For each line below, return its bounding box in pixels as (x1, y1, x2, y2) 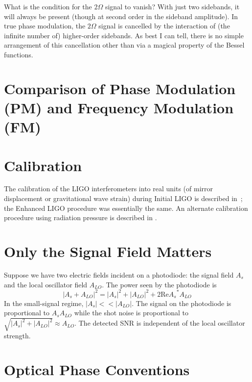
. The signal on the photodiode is (132, 298, 231, 308)
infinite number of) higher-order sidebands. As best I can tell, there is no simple (4, 30, 244, 40)
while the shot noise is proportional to (74, 307, 188, 318)
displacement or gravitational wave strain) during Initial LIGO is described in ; (4, 193, 243, 204)
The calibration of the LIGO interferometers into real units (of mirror (4, 183, 213, 194)
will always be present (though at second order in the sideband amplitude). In (4, 11, 238, 21)
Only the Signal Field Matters (4, 241, 212, 261)
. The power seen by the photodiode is (102, 279, 217, 289)
